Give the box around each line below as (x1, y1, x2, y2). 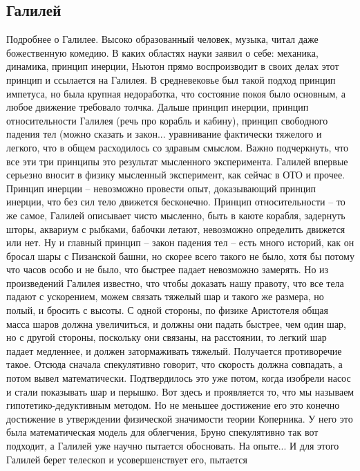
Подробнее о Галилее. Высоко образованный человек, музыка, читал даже (6, 32, 319, 46)
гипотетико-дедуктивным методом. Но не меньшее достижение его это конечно (6, 398, 340, 412)
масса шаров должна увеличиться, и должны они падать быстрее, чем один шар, (6, 316, 346, 331)
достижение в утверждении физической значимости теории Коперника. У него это (6, 411, 353, 425)
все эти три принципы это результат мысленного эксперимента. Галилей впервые (6, 154, 348, 168)
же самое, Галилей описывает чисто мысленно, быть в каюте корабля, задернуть (6, 207, 345, 222)
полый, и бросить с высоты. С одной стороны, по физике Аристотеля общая (6, 303, 328, 317)
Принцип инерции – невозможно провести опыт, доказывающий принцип (6, 181, 316, 195)
